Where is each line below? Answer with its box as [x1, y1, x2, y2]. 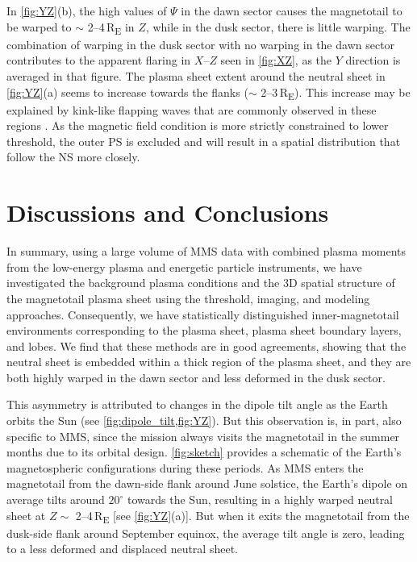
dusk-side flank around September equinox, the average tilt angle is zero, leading [6, 524, 405, 541]
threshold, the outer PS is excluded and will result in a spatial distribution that [6, 132, 401, 149]
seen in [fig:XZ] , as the [220, 52, 332, 69]
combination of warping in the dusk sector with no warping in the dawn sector [6, 35, 395, 52]
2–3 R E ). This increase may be [261, 83, 411, 102]
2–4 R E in [87, 18, 135, 37]
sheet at [6, 506, 46, 523]
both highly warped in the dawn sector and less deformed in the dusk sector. [6, 368, 386, 385]
